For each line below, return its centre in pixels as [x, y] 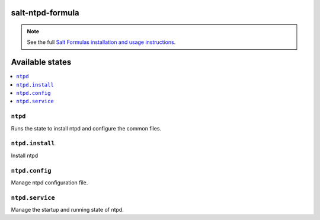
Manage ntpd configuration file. [49, 182]
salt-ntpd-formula [45, 13]
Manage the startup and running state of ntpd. [67, 210]
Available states [41, 62]
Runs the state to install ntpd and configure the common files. [86, 128]
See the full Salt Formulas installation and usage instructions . [101, 42]
